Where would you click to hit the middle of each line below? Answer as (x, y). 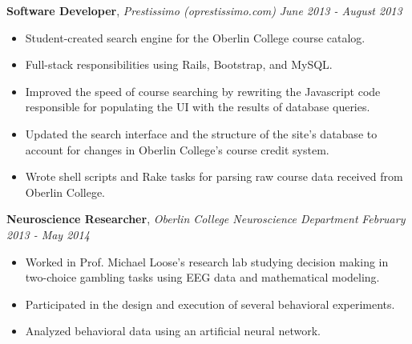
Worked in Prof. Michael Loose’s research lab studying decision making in (207, 261)
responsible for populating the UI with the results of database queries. (198, 107)
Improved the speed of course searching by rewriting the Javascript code (203, 91)
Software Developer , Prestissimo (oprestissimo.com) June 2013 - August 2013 (204, 10)
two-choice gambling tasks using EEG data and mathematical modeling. (202, 277)
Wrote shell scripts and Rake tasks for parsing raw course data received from (214, 176)
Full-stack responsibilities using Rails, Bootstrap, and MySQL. (179, 64)
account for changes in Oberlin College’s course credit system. (177, 149)
